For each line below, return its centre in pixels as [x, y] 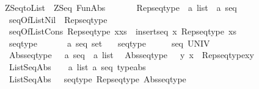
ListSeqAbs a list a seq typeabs [77, 66]
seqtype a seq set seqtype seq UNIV [109, 43]
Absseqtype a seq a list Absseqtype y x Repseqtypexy [131, 55]
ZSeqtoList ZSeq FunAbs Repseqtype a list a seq [121, 7]
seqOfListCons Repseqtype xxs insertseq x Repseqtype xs [122, 31]
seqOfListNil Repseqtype [58, 19]
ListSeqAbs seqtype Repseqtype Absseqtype [97, 78]
